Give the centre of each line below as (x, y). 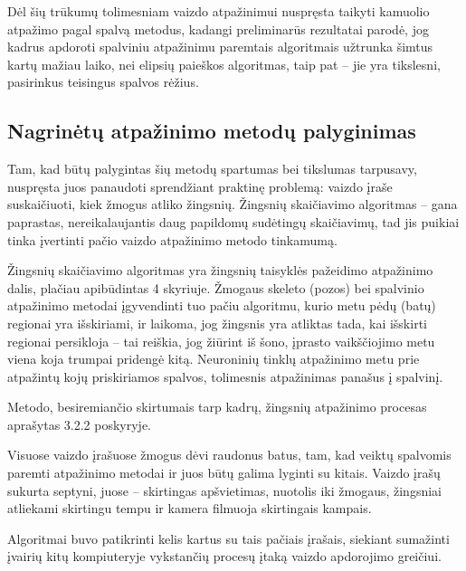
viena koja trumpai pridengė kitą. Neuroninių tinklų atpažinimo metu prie (214, 359)
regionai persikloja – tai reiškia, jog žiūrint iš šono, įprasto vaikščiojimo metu (221, 341)
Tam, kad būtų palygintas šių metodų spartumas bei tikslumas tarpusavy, (212, 169)
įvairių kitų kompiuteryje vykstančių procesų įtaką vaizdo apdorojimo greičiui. (224, 556)
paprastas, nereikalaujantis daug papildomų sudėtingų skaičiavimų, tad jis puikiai (233, 221)
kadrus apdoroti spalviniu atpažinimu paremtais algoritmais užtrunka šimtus (220, 47)
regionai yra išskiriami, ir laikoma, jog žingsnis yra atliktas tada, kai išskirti (217, 323)
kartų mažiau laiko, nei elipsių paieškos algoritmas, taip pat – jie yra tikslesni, (224, 64)
